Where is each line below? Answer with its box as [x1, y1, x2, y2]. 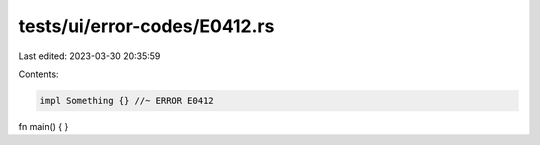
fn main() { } [18, 120, 69, 132]
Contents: [18, 68, 59, 80]
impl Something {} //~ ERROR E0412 [39, 95, 214, 106]
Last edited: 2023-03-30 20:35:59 [18, 50, 161, 62]
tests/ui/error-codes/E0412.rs [18, 15, 275, 37]
